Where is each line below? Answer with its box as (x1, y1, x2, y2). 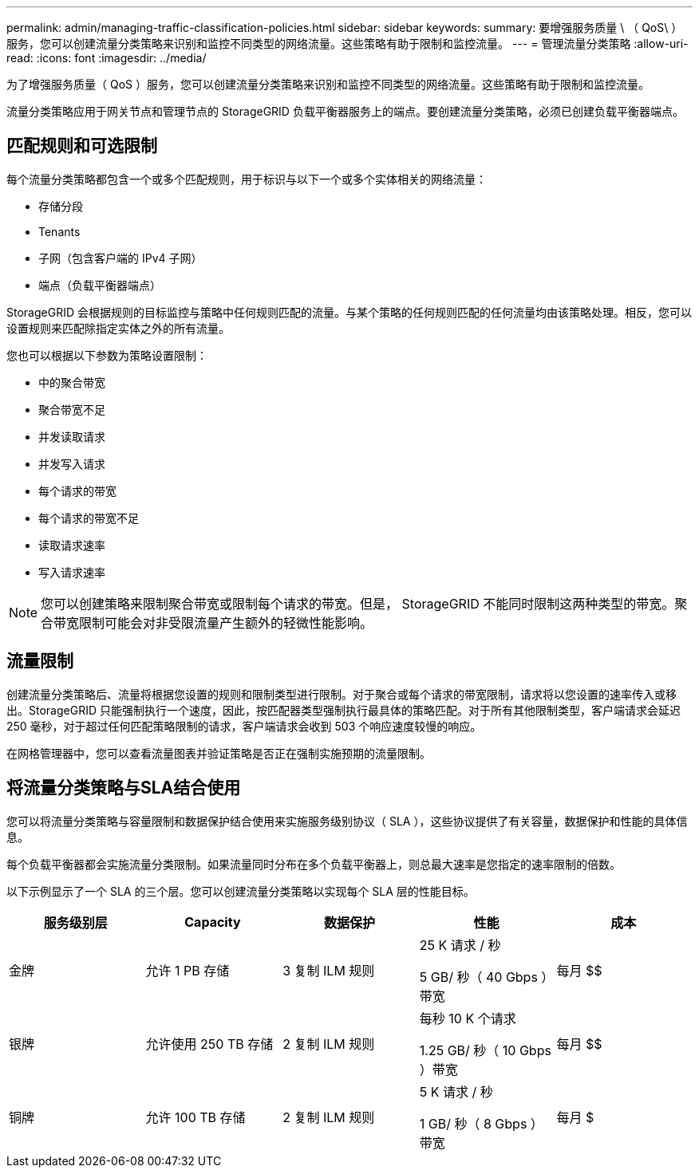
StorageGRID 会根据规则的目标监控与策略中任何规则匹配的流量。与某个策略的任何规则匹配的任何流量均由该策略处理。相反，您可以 (6, 305, 692, 319)
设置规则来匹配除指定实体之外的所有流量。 (6, 321, 230, 335)
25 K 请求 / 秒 (419, 936, 501, 953)
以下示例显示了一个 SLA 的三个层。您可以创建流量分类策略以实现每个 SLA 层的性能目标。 (6, 884, 475, 898)
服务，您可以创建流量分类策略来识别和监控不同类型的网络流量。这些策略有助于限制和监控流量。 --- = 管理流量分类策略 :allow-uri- (6, 37, 689, 50)
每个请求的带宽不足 (38, 510, 139, 525)
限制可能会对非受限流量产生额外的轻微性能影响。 (79, 614, 373, 631)
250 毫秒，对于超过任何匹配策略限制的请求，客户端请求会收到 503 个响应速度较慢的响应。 (6, 719, 482, 733)
